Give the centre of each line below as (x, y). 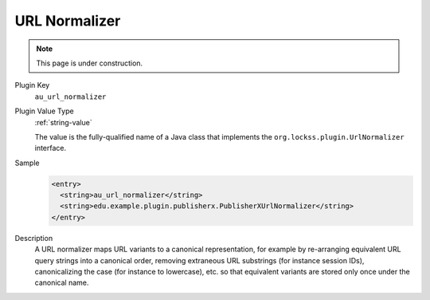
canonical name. (62, 282)
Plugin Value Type (45, 111)
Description (34, 238)
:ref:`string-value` (64, 122)
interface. (51, 148)
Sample (27, 163)
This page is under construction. (90, 63)
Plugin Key (32, 85)
